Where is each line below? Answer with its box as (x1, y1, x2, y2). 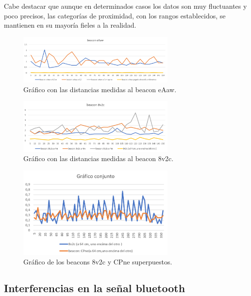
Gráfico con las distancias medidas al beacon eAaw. (23, 84, 177, 94)
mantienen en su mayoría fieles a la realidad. (4, 20, 136, 30)
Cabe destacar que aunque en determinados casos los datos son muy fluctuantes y (4, 1, 247, 11)
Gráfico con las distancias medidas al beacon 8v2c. (23, 153, 174, 164)
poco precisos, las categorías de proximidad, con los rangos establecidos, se (4, 10, 226, 20)
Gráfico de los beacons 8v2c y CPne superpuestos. (23, 257, 172, 267)
